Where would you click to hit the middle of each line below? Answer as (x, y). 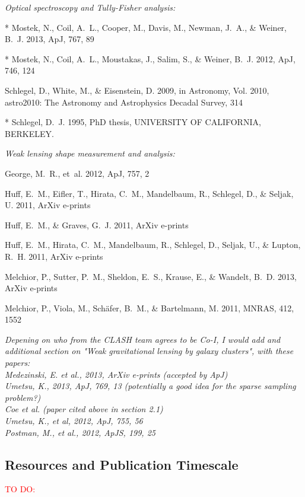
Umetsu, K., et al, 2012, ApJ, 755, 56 (74, 421)
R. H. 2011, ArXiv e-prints (54, 256)
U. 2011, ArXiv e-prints (48, 205)
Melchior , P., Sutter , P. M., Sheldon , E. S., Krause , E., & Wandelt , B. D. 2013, (151, 276)
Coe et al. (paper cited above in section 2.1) (84, 409)
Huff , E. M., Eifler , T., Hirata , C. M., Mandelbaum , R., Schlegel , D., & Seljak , (149, 193)
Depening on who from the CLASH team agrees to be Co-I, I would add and (143, 339)
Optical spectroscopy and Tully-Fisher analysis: (90, 7)
